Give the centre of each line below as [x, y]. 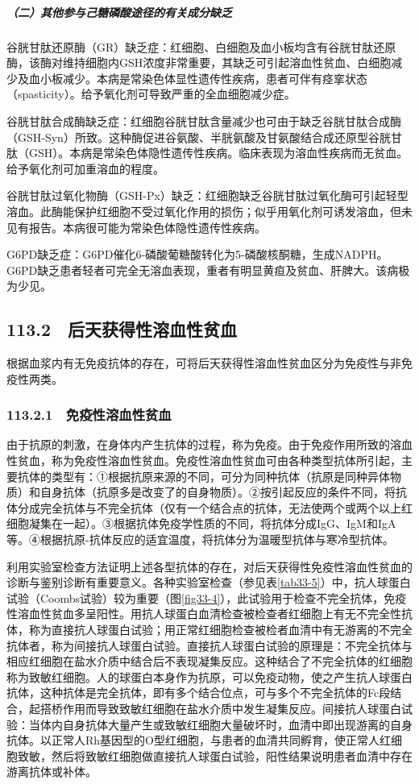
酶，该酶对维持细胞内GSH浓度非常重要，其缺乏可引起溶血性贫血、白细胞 [199, 62]
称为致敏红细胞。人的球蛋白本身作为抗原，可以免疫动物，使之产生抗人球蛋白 [209, 676]
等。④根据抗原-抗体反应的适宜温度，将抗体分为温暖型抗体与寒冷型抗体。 [200, 539]
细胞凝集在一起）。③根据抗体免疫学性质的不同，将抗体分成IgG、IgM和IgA [201, 523]
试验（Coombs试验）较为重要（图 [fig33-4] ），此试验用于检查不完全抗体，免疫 [207, 597]
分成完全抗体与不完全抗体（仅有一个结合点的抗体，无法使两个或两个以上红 [215, 507]
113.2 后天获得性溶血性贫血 [122, 329]
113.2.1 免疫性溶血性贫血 [89, 415]
